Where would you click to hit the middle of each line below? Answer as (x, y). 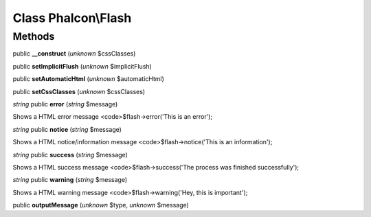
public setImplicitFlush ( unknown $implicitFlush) (82, 66)
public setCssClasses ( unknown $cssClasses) (79, 91)
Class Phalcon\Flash (72, 18)
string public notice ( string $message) (67, 129)
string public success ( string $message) (70, 155)
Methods (34, 36)
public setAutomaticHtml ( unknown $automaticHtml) (89, 79)
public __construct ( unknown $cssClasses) (74, 54)
